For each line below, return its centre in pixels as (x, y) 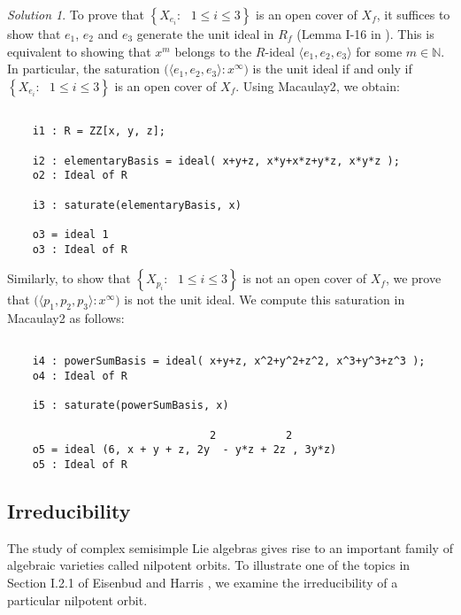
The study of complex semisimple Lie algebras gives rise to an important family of (230, 547)
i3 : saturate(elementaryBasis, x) (137, 205)
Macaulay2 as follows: (66, 318)
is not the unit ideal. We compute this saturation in (265, 300)
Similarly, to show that (69, 278)
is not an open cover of (305, 278)
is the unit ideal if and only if (332, 69)
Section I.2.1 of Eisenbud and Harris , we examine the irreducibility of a (203, 583)
